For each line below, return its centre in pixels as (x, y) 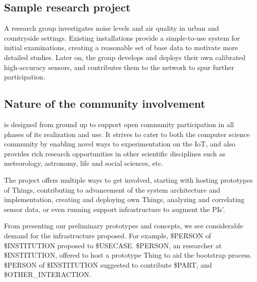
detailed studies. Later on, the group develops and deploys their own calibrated (125, 57)
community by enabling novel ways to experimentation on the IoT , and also (120, 144)
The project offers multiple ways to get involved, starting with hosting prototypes (128, 179)
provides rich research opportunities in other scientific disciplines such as (115, 153)
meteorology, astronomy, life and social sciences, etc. (84, 163)
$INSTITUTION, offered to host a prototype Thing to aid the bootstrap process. (128, 255)
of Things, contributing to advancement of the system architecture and (112, 189)
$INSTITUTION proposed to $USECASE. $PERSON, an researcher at (113, 245)
